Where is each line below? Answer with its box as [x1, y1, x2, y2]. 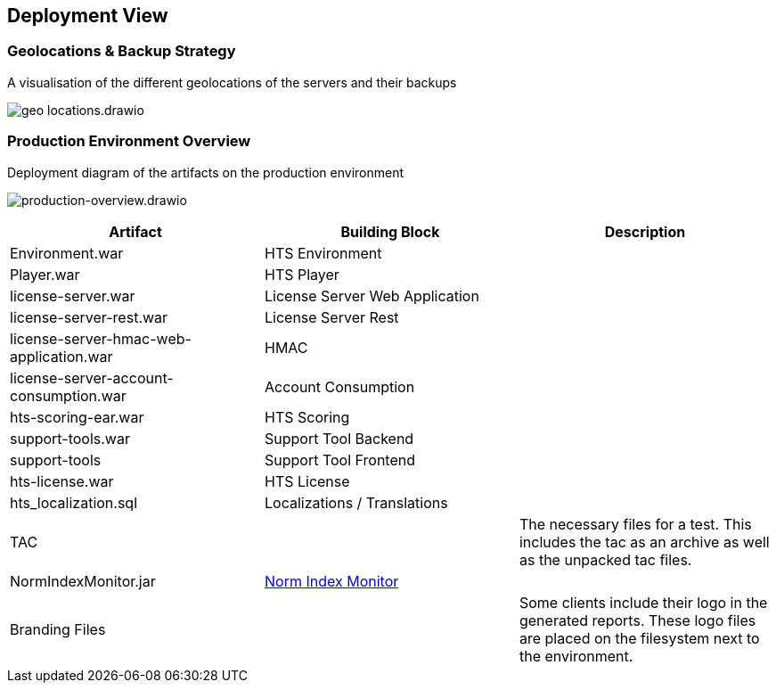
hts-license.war [10, 472, 114, 490]
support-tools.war [10, 429, 130, 448]
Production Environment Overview [7, 132, 251, 151]
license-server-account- [10, 368, 174, 387]
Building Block [340, 222, 440, 241]
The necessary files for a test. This [519, 514, 752, 533]
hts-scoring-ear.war [10, 407, 144, 426]
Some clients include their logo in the [519, 593, 768, 612]
